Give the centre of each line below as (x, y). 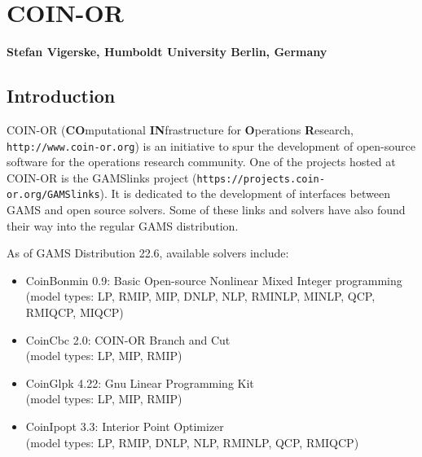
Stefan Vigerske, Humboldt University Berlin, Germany (167, 52)
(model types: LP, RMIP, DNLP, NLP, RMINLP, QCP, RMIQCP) (192, 442)
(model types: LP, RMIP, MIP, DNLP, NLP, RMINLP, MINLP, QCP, (200, 296)
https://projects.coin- (261, 179)
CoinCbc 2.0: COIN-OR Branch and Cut (128, 339)
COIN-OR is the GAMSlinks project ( (102, 177)
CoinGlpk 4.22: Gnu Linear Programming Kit (140, 382)
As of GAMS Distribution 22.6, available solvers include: (148, 253)
